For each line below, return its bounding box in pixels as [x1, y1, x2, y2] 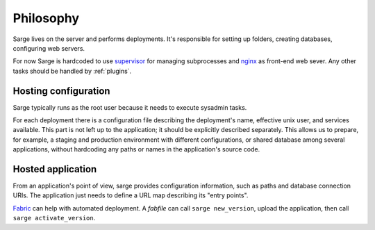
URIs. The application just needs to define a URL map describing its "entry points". [12, 191, 249, 199]
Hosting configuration [12, 85, 110, 97]
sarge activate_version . [12, 214, 96, 222]
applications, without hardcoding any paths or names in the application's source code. [12, 145, 260, 154]
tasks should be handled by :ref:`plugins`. [12, 67, 132, 75]
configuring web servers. [12, 44, 85, 52]
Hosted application [12, 163, 97, 175]
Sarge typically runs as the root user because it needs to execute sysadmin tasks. [12, 103, 247, 111]
